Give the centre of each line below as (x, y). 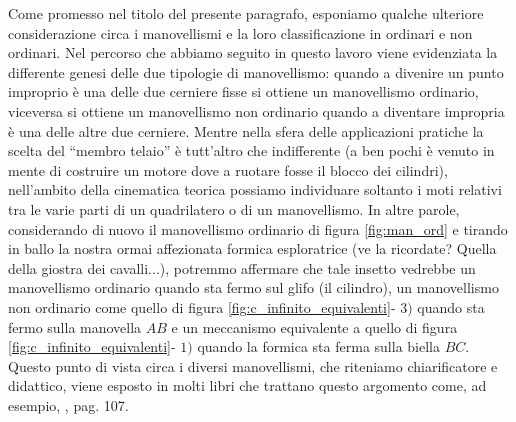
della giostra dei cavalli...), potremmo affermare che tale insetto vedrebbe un (242, 267)
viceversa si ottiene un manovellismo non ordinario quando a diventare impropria (256, 110)
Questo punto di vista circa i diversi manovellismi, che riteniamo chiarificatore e (253, 365)
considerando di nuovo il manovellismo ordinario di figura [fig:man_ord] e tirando (258, 228)
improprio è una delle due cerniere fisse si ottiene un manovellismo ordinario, (243, 91)
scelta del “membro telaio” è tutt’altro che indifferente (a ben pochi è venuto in (251, 150)
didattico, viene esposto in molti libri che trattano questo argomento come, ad (247, 385)
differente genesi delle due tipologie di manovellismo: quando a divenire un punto (256, 71)
